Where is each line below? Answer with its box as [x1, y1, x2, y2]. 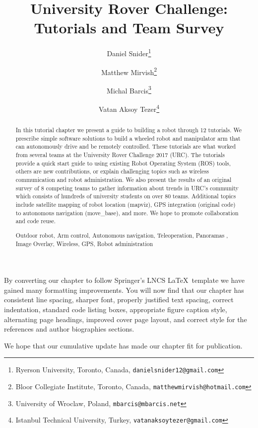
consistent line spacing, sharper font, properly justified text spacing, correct [4, 294, 234, 305]
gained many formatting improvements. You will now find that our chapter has [4, 284, 244, 295]
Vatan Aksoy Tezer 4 [98, 102, 160, 114]
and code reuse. [15, 217, 56, 225]
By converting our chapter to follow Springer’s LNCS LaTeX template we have [4, 275, 245, 285]
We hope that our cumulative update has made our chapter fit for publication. [4, 340, 243, 350]
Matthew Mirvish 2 [101, 65, 157, 77]
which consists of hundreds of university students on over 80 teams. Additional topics [15, 192, 236, 200]
